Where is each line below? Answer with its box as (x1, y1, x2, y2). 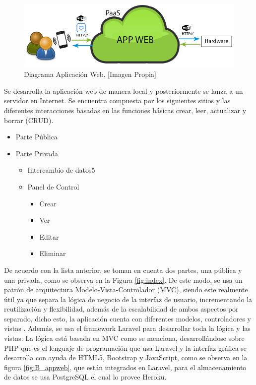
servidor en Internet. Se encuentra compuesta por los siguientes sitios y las (4, 95, 231, 106)
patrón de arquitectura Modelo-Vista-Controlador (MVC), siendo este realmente (4, 284, 248, 295)
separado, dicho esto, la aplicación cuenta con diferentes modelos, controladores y (4, 313, 251, 323)
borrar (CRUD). (4, 115, 54, 125)
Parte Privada (15, 148, 59, 158)
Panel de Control (27, 181, 79, 192)
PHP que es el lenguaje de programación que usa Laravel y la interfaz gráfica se (4, 342, 247, 353)
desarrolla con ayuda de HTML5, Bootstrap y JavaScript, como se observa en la (4, 352, 248, 363)
